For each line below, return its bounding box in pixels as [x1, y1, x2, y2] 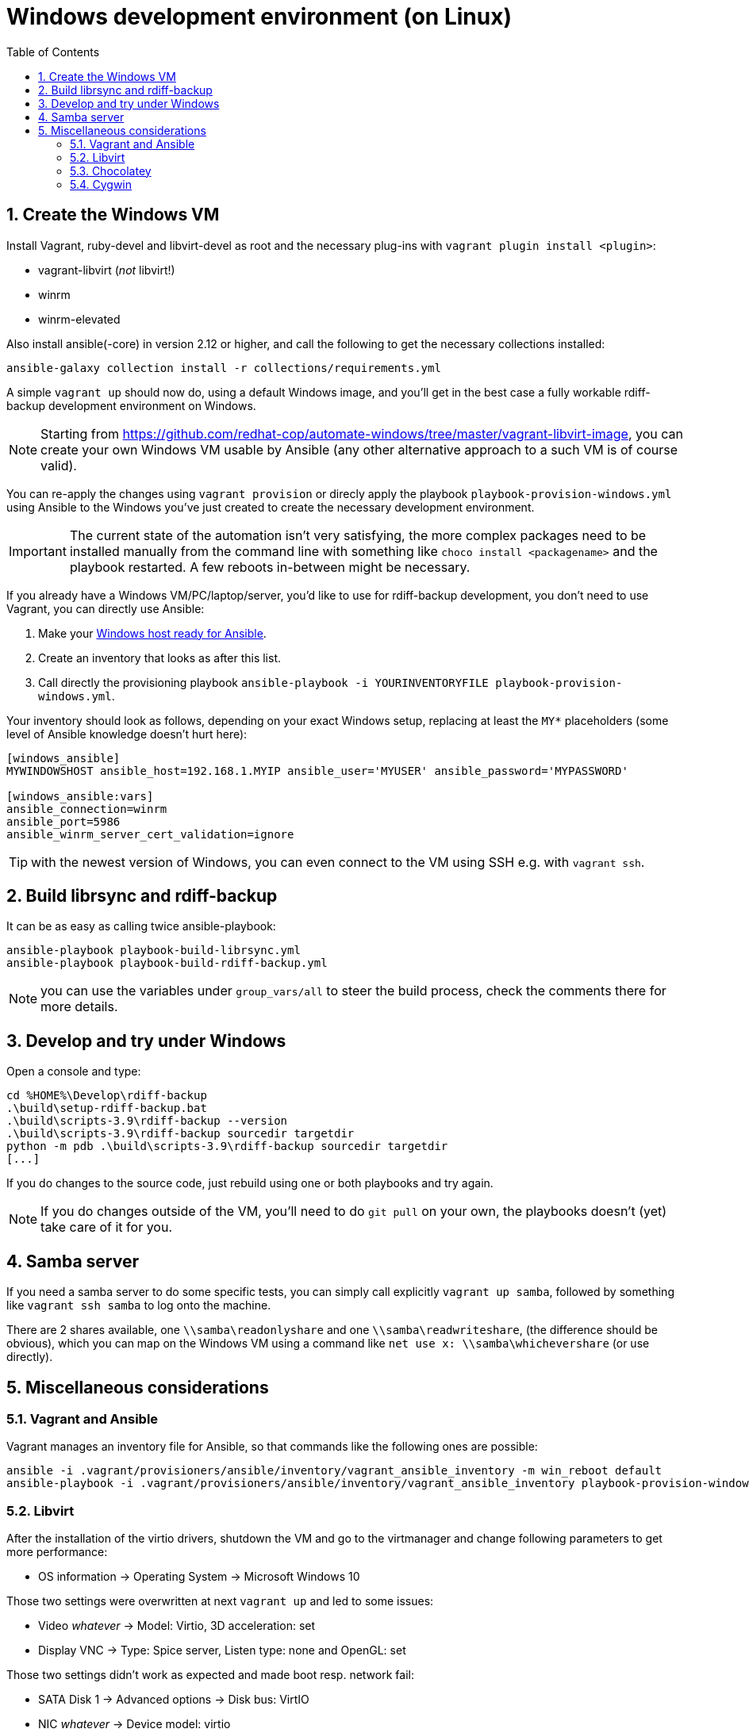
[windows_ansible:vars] [6, 789, 154, 803]
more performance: [6, 1545, 108, 1559]
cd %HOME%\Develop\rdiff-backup [6, 1089, 207, 1102]
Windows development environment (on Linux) [6, 3, 512, 30]
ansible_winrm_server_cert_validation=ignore [6, 827, 294, 841]
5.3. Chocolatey [70, 163, 152, 178]
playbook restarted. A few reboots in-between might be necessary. [69, 558, 471, 575]
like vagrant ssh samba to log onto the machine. [6, 1298, 271, 1313]
